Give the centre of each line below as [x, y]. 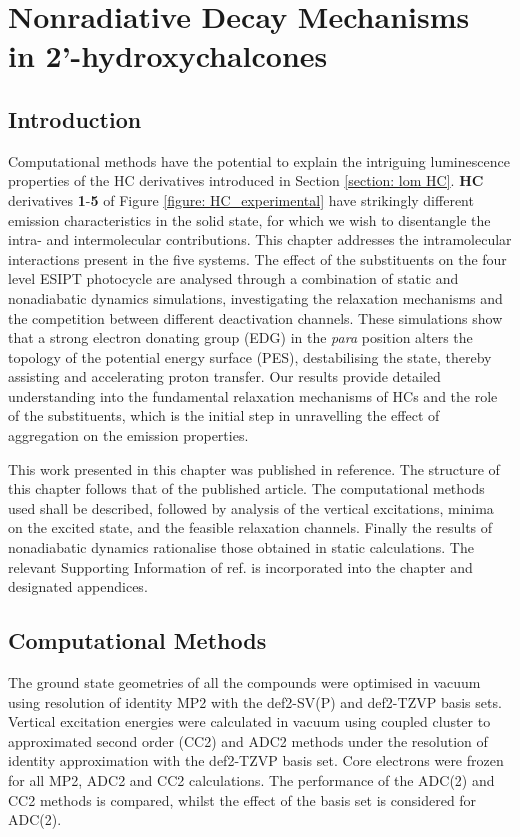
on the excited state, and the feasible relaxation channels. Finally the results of [250, 527]
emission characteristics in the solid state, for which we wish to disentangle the [249, 219]
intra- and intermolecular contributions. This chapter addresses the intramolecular [260, 239]
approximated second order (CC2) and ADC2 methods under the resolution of [248, 740]
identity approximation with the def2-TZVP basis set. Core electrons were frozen [256, 760]
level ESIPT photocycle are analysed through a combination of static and [233, 278]
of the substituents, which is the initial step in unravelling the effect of [224, 415]
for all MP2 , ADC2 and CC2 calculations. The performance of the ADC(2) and [251, 780]
